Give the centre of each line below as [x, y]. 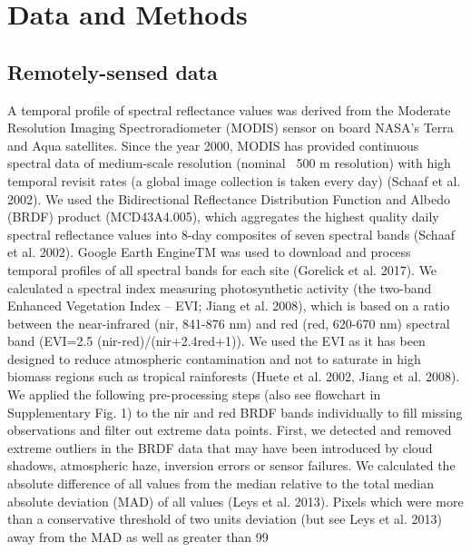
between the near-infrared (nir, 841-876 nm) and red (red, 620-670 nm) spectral [229, 323]
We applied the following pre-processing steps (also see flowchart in [194, 394]
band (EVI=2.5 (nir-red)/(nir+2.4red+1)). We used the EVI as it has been [216, 341]
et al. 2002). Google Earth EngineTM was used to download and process [209, 252]
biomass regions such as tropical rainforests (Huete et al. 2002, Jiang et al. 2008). [234, 376]
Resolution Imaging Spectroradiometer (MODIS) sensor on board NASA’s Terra [231, 128]
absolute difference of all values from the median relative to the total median [221, 483]
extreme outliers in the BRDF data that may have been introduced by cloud [220, 447]
